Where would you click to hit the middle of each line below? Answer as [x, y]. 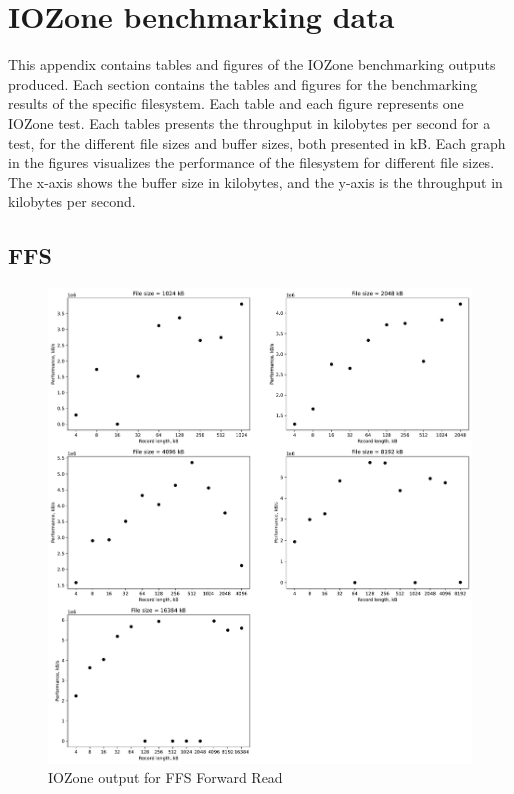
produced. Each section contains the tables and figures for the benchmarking [243, 83]
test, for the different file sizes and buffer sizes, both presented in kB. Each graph [257, 142]
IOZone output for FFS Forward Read [165, 777]
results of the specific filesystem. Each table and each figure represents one [236, 103]
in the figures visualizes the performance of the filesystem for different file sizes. [251, 162]
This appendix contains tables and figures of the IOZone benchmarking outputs [252, 64]
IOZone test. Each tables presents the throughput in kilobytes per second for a [249, 122]
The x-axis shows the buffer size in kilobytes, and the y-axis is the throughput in [255, 181]
